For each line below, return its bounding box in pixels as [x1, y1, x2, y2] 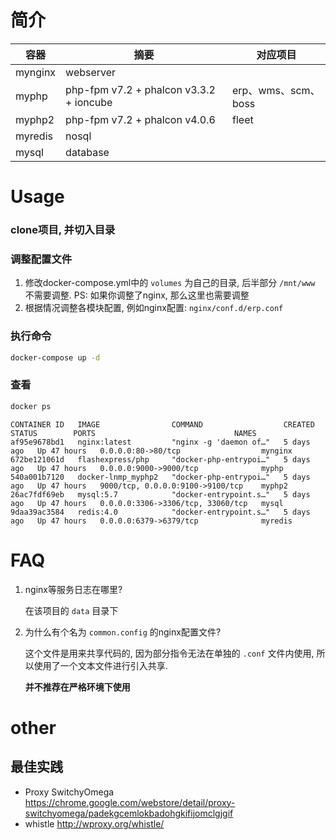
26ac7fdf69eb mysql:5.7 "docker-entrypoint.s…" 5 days [10, 489, 311, 500]
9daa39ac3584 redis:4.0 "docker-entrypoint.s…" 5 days [10, 507, 311, 517]
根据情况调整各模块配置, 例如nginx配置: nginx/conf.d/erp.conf [24, 302, 284, 314]
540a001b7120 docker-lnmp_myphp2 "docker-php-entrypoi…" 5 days [10, 472, 311, 482]
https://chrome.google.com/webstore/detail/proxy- [24, 796, 236, 808]
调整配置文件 [10, 252, 73, 266]
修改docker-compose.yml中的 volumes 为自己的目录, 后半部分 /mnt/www [24, 277, 316, 289]
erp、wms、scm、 [232, 83, 321, 97]
